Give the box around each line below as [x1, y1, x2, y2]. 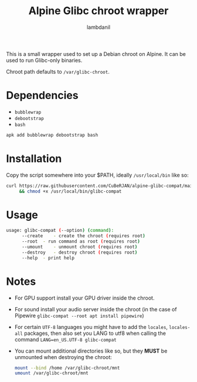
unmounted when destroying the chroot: [14, 353, 113, 360]
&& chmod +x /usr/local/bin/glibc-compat [19, 188, 122, 194]
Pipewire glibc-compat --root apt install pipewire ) [14, 312, 145, 319]
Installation [6, 152, 62, 165]
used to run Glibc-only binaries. [6, 57, 83, 64]
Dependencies [6, 89, 79, 102]
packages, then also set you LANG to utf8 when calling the [24, 330, 166, 337]
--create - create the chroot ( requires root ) [21, 233, 145, 239]
